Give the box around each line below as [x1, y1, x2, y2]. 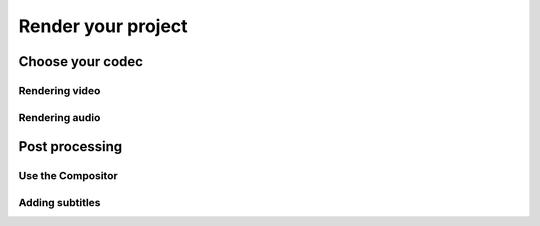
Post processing [18, 138, 123, 155]
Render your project [18, 15, 189, 37]
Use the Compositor [18, 169, 119, 183]
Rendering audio [18, 110, 101, 124]
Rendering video [18, 83, 101, 97]
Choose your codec [18, 53, 144, 70]
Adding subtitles [18, 195, 101, 209]
